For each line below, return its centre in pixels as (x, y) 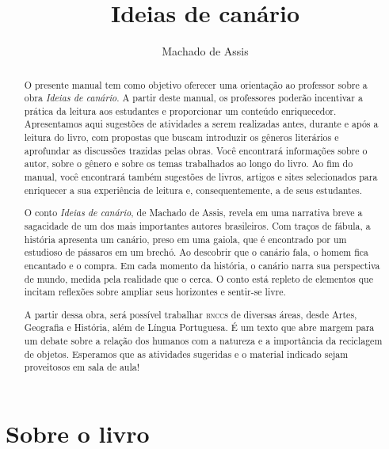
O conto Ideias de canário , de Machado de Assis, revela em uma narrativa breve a (193, 213)
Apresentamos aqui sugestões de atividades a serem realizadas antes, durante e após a (201, 124)
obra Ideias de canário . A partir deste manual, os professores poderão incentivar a (193, 98)
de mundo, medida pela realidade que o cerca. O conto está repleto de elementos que (198, 278)
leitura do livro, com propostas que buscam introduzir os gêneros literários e (181, 137)
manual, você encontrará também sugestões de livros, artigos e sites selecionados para (201, 177)
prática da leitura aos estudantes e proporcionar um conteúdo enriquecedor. (180, 110)
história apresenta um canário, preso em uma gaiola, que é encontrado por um (185, 239)
